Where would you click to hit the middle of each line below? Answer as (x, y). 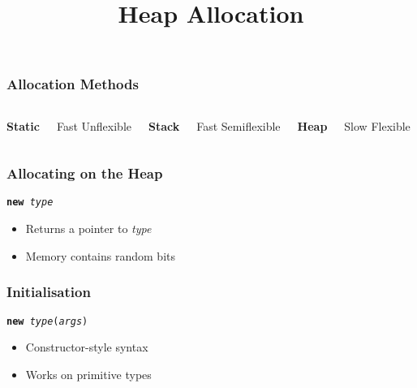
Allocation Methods (73, 84)
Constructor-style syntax (87, 347)
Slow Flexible (377, 125)
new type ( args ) (47, 321)
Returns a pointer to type (88, 228)
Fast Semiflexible (239, 125)
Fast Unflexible (94, 125)
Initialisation (49, 292)
